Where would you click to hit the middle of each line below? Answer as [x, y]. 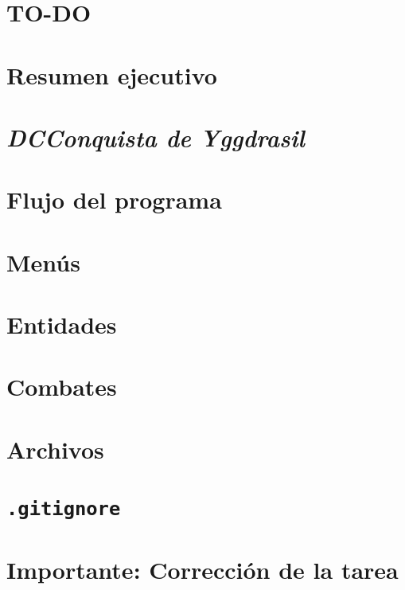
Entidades [62, 324]
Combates [62, 387]
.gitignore [64, 509]
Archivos [55, 449]
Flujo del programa [114, 199]
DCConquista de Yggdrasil [156, 137]
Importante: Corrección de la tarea [202, 569]
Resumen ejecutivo [112, 74]
